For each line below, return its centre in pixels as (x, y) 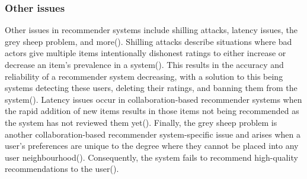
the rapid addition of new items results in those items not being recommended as (152, 111)
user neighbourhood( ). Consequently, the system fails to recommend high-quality (151, 157)
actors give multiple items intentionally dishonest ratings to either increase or (145, 53)
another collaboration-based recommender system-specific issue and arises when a (153, 134)
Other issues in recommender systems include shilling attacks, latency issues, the (151, 30)
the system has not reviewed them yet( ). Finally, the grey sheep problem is (141, 122)
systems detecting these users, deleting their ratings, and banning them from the (151, 88)
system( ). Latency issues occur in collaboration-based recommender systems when (153, 99)
